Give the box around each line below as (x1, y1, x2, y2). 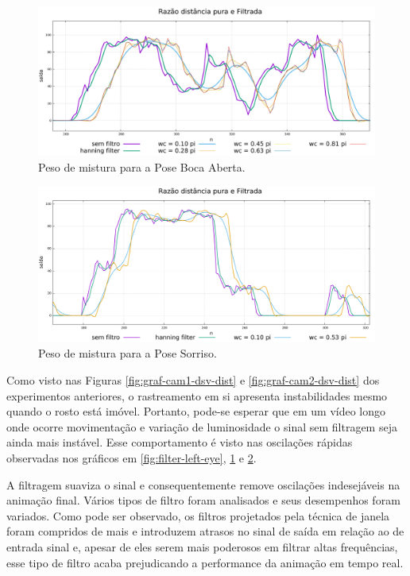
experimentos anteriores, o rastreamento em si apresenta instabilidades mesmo (6, 387, 388, 404)
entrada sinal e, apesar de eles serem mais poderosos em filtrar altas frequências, (6, 538, 398, 555)
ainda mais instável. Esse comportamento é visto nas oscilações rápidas (6, 434, 353, 450)
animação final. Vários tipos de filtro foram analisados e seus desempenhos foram (6, 492, 400, 508)
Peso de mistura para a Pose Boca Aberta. (38, 158, 246, 175)
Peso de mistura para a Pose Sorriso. (38, 345, 217, 361)
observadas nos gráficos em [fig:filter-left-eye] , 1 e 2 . (6, 450, 257, 466)
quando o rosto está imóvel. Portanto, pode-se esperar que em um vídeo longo (6, 403, 386, 419)
